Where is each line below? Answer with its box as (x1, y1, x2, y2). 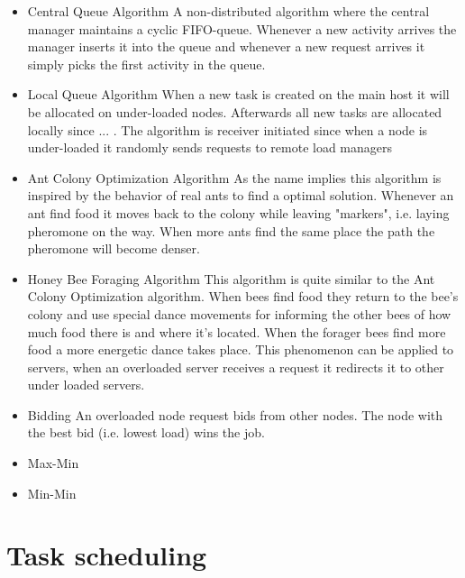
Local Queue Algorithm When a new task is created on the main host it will (27, 85, 450, 104)
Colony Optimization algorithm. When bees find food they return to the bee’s (27, 287, 459, 306)
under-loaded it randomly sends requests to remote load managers (27, 138, 393, 157)
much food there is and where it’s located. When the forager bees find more (27, 322, 446, 341)
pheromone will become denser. (27, 239, 200, 258)
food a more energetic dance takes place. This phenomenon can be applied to (27, 340, 454, 359)
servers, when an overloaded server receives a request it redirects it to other (27, 357, 444, 376)
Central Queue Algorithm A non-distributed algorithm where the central (27, 2, 430, 20)
